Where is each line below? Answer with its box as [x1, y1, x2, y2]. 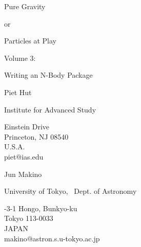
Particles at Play [4, 35, 57, 46]
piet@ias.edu [4, 151, 44, 162]
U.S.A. [4, 141, 25, 152]
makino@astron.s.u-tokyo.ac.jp [4, 233, 100, 243]
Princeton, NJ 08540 [4, 131, 69, 142]
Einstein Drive [4, 121, 50, 132]
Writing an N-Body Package [4, 70, 93, 80]
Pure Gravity [4, 1, 46, 11]
